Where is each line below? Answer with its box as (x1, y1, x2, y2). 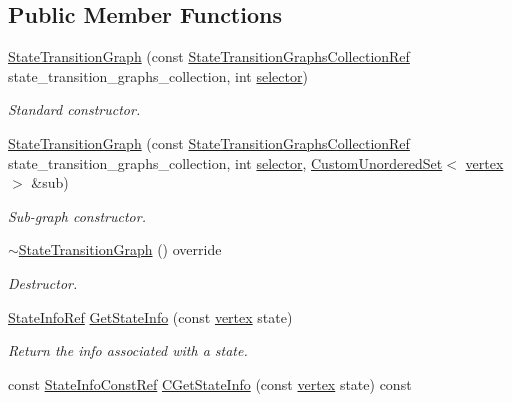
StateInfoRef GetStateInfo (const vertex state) (8, 306, 293, 327)
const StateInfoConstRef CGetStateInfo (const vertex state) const (8, 373, 412, 394)
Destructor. (8, 272, 78, 293)
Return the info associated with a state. (8, 340, 248, 361)
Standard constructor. (8, 99, 141, 120)
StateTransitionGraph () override (18, 239, 222, 260)
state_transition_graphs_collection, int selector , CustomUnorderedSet (8, 152, 443, 173)
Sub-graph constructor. (8, 205, 146, 226)
